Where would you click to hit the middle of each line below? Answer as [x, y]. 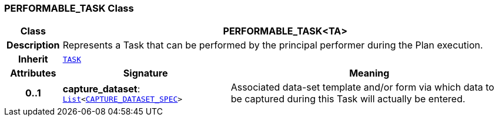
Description [33, 45]
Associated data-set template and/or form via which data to [362, 87]
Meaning [369, 73]
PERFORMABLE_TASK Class [69, 8]
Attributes [33, 73]
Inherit [33, 59]
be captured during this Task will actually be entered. [348, 99]
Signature [145, 73]
